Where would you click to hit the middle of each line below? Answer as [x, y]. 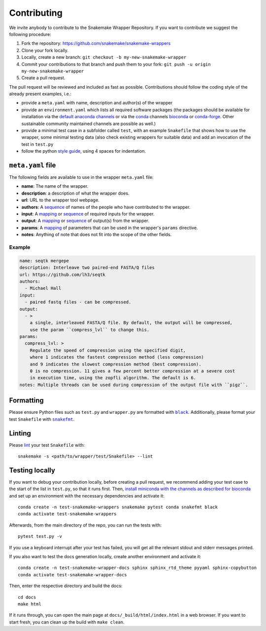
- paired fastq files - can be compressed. [78, 302]
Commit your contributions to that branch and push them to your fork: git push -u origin [116, 64]
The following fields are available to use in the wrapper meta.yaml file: [81, 177]
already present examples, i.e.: [40, 94]
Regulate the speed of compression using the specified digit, [108, 350]
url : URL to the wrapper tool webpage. [60, 200]
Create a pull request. [43, 78]
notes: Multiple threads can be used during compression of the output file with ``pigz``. [134, 385]
